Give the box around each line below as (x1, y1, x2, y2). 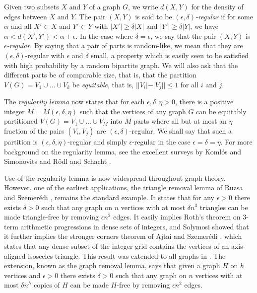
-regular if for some (195, 11, 253, 21)
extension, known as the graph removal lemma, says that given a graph (4, 260, 220, 271)
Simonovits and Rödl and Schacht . (4, 156, 111, 166)
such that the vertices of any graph (79, 106, 186, 116)
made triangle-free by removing (4, 212, 99, 222)
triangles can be (199, 202, 248, 212)
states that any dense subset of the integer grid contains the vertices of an (4, 240, 229, 251)
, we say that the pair (150, 30, 216, 41)
